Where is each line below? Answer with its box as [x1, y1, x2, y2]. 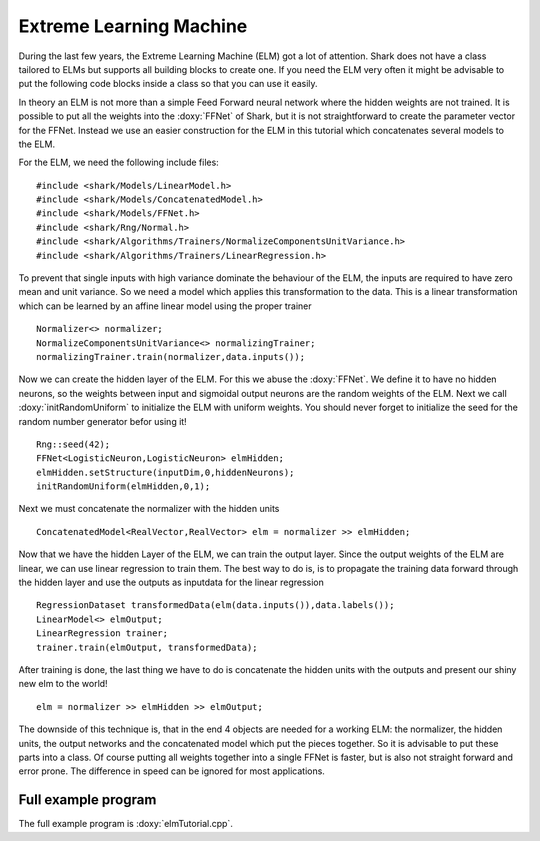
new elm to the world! [18, 678, 109, 690]
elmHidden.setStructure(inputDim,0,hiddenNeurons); [36, 466, 295, 478]
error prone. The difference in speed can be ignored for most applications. [18, 765, 325, 777]
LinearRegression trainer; [36, 628, 169, 639]
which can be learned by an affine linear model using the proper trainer [18, 300, 312, 312]
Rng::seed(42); [36, 438, 111, 450]
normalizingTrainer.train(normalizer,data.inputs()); [36, 351, 305, 362]
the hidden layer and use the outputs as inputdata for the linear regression [18, 576, 324, 589]
